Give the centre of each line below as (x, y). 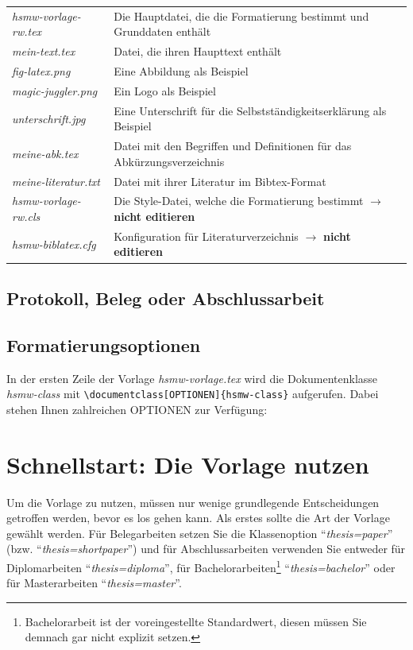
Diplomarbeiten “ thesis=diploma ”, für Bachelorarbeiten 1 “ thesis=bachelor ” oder (201, 566)
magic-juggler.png (55, 90)
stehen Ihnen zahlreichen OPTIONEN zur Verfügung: (137, 409)
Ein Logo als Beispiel (165, 90)
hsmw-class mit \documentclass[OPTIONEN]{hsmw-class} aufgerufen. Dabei (193, 394)
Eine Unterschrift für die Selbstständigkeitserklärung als (250, 110)
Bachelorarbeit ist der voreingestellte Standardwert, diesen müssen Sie (196, 621)
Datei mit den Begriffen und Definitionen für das (233, 146)
